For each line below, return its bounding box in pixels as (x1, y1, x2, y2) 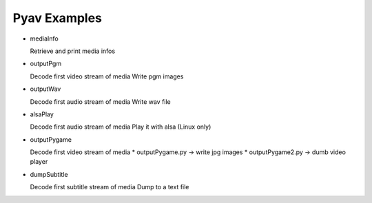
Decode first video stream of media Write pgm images (30, 72, 184, 81)
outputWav (30, 85, 61, 93)
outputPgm (30, 59, 62, 68)
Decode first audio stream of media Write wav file (30, 97, 172, 106)
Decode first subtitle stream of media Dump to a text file (30, 183, 189, 191)
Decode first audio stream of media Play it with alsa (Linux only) (30, 122, 211, 131)
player (30, 158, 48, 166)
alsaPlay (30, 110, 54, 118)
